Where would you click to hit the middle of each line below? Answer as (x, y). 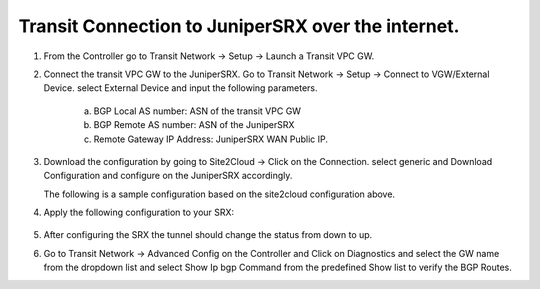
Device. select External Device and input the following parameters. (181, 88)
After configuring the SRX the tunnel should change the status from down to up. (208, 235)
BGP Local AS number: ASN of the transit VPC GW (197, 111)
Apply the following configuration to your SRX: (139, 212)
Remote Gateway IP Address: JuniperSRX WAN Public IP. (211, 139)
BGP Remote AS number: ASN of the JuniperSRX (194, 125)
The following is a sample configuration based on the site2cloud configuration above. (219, 194)
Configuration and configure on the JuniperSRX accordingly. (168, 176)
